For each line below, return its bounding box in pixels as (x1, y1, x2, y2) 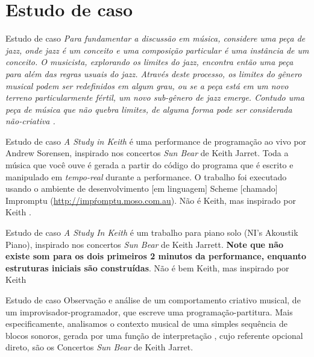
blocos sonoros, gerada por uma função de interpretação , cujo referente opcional (5, 329, 303, 341)
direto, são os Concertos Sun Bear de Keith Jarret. (5, 341, 193, 353)
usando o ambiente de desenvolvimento (5, 182, 149, 195)
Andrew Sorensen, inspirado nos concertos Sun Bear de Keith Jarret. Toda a (5, 147, 289, 159)
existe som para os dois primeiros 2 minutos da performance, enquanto (5, 250, 306, 262)
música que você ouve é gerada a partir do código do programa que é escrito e (5, 159, 294, 171)
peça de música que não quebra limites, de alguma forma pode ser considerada (5, 103, 292, 115)
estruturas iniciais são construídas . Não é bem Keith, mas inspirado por (5, 261, 289, 274)
